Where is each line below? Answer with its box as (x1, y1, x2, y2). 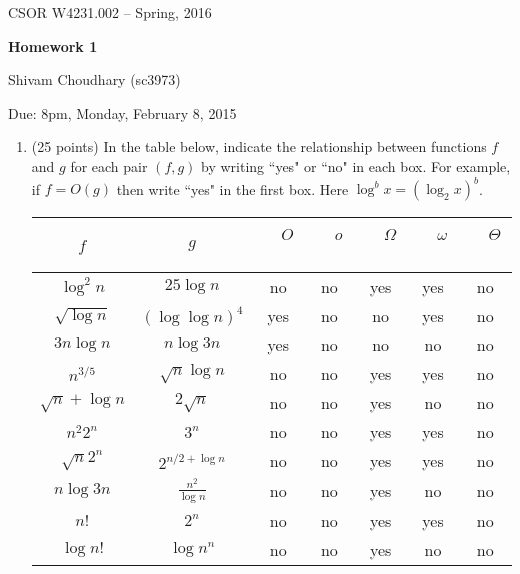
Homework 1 (8, 35, 98, 56)
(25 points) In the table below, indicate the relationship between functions (31, 136, 487, 157)
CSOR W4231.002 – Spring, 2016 (8, 2, 212, 22)
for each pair (70, 155, 148, 176)
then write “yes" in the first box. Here (116, 178, 349, 199)
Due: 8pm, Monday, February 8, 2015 (8, 102, 237, 123)
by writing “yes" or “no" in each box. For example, (201, 155, 511, 176)
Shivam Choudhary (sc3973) (8, 69, 181, 90)
